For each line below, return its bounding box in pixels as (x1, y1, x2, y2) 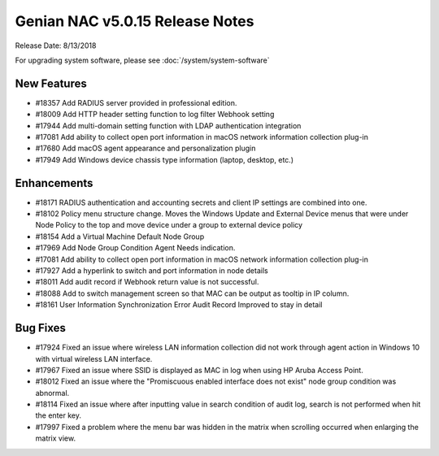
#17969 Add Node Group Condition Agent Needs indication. (35, 243, 236, 253)
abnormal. (35, 388, 70, 397)
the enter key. (35, 410, 81, 420)
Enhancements (15, 176, 93, 190)
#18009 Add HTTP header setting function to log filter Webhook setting (35, 110, 275, 119)
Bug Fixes (15, 321, 67, 335)
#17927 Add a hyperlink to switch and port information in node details (35, 266, 268, 276)
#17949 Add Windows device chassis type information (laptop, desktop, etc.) (35, 154, 294, 164)
